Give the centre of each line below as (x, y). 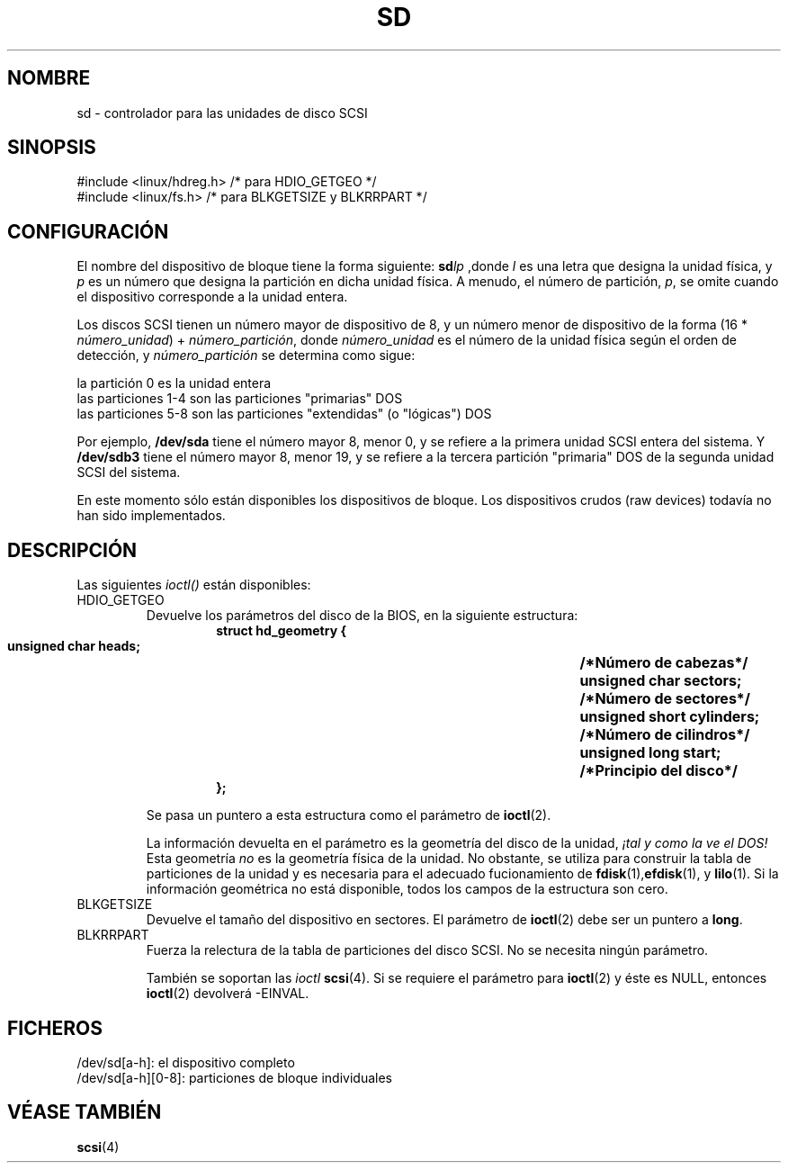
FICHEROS (55, 1028)
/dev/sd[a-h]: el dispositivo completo (186, 1062)
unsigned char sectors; (661, 681)
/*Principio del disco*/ (658, 771)
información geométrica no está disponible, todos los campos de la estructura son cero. (407, 889)
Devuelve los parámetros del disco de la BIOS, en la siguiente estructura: (362, 616)
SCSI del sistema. (129, 472)
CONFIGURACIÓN (88, 231)
